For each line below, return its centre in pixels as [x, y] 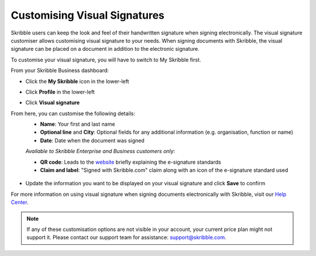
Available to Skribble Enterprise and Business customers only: [100, 151]
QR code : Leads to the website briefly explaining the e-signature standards [131, 162]
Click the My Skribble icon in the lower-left [77, 81]
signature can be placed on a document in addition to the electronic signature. [105, 49]
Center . [20, 202]
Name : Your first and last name [78, 124]
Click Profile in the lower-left [60, 92]
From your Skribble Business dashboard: [60, 71]
